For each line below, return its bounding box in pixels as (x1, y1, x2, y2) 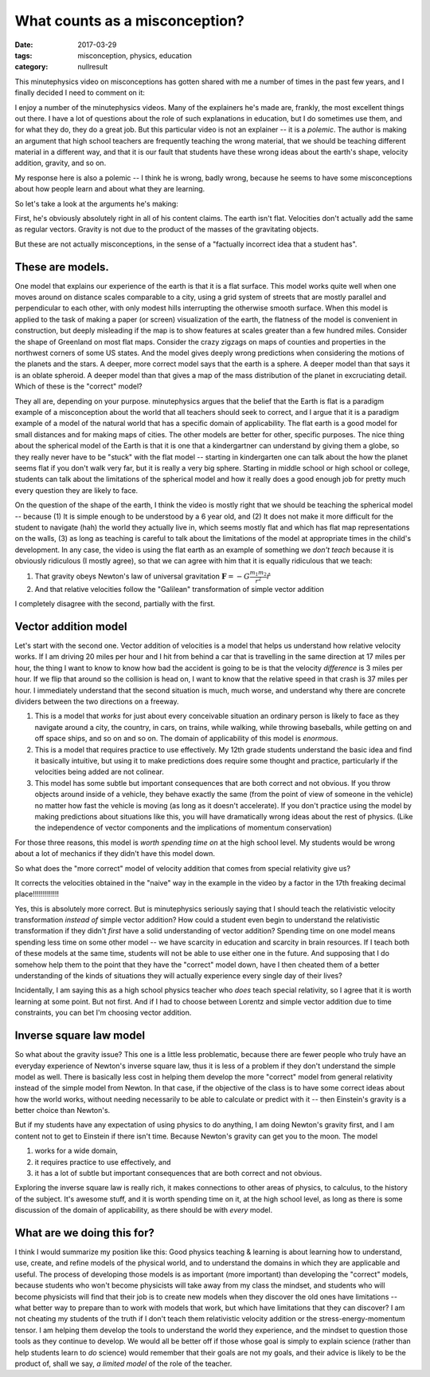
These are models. (14, 260, 109, 274)
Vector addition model (14, 620, 127, 633)
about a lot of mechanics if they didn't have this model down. (14, 849, 215, 858)
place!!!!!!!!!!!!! (14, 890, 60, 899)
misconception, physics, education (77, 50, 193, 60)
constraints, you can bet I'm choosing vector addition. (14, 1008, 192, 1017)
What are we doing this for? (14, 1226, 154, 1240)
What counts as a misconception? (14, 12, 244, 30)
